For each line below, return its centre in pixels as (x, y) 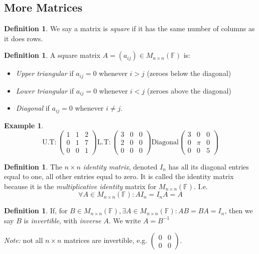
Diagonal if (33, 108)
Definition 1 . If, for (36, 210)
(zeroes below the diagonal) (189, 73)
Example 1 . (24, 125)
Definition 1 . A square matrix (52, 55)
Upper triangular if (45, 73)
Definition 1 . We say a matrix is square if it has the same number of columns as (129, 28)
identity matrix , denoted (120, 166)
